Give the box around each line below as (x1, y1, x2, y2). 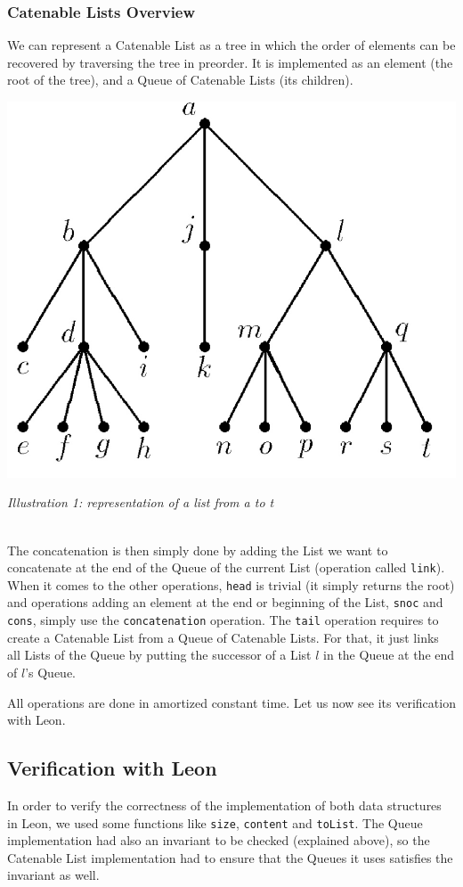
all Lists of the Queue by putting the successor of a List (7, 645, 312, 664)
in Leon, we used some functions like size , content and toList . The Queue (7, 813, 423, 832)
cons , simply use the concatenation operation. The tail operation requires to (7, 611, 439, 629)
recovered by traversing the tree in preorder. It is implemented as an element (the (7, 53, 453, 71)
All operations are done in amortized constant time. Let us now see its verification (7, 693, 456, 711)
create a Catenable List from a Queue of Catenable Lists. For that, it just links (7, 628, 439, 646)
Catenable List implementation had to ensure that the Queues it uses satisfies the (7, 848, 453, 866)
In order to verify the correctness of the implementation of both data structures (7, 795, 442, 814)
